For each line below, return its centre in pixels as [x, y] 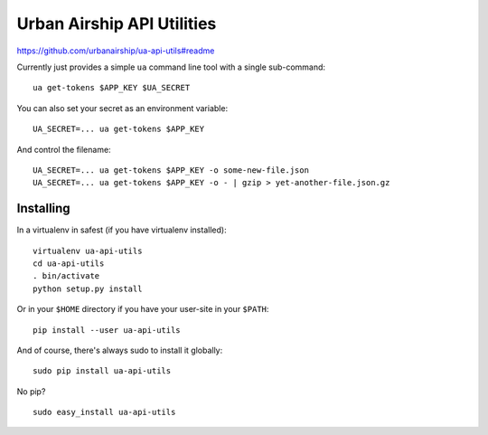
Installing [44, 208]
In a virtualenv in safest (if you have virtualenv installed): [122, 230]
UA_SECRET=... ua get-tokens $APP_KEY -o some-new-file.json [171, 170]
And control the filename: [64, 149]
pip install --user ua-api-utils [107, 330]
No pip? [31, 391]
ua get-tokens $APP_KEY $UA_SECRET [112, 88]
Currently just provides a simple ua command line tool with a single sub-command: [171, 67]
